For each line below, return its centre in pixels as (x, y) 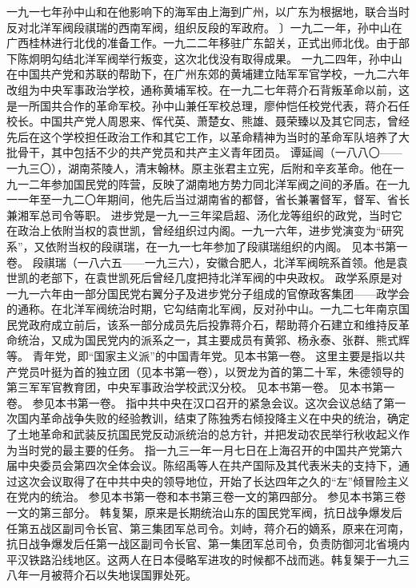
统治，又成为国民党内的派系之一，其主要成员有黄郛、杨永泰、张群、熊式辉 (213, 340)
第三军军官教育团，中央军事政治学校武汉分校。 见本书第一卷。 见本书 (190, 387)
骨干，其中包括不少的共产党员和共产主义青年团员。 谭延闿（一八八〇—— (210, 152)
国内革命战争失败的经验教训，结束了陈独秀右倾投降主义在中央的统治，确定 (213, 418)
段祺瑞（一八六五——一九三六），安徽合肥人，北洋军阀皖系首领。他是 (214, 262)
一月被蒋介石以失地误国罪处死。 (112, 575)
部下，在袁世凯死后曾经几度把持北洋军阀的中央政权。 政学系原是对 (226, 278)
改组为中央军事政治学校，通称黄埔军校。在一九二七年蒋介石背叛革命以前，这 (208, 89)
